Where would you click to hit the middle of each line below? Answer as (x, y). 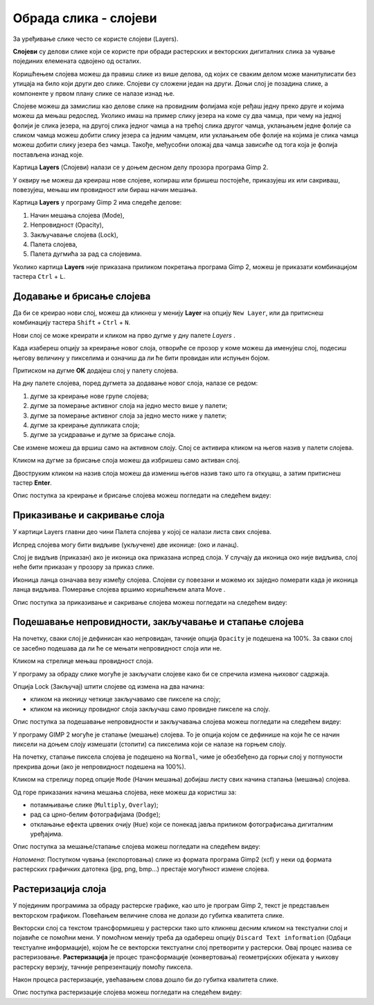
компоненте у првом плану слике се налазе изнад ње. (94, 93)
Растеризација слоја (60, 889)
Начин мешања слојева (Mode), (77, 215)
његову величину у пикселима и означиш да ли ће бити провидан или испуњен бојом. (141, 358)
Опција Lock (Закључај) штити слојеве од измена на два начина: (109, 687)
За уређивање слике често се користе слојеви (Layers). (96, 39)
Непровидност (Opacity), (67, 225)
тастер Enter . (32, 483)
